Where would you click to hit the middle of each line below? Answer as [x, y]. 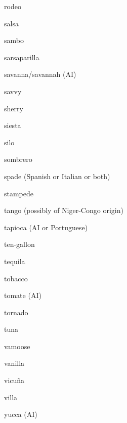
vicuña [14, 380]
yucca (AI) [21, 414]
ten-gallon [19, 244]
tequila [15, 261]
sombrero [18, 159]
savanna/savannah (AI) [40, 74]
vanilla [14, 363]
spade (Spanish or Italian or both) [57, 176]
